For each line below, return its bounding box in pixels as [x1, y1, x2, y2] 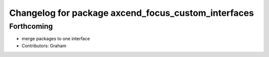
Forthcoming [9, 22, 53, 31]
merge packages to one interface [21, 36, 90, 42]
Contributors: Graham [21, 43, 67, 49]
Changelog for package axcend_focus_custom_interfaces [9, 7, 254, 18]
